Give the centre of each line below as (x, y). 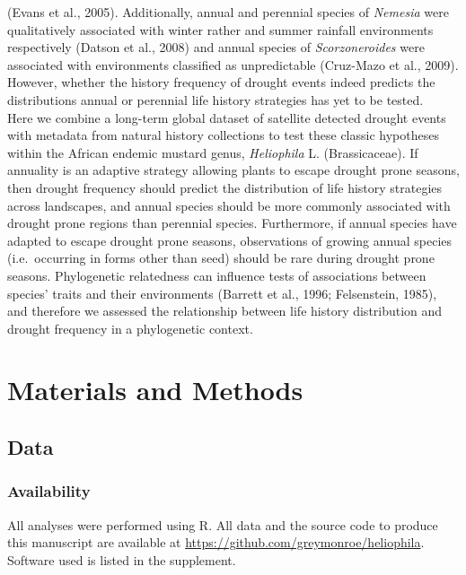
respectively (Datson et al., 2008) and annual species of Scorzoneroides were (216, 47)
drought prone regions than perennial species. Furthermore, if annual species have (232, 223)
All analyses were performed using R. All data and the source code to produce (223, 524)
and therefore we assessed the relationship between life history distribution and (225, 311)
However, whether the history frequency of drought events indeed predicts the (221, 82)
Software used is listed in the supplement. (122, 559)
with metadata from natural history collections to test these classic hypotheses (223, 135)
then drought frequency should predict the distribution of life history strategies (225, 187)
